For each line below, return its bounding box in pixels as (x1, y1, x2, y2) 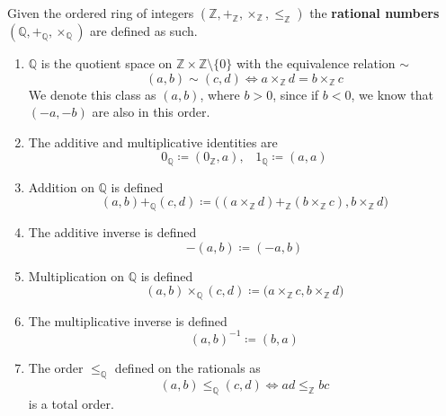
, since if (272, 84, 319, 103)
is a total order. (28, 394, 114, 412)
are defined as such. (90, 22, 198, 40)
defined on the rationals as (114, 358, 261, 376)
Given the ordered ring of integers (7, 4, 194, 22)
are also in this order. (92, 102, 210, 121)
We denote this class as (28, 84, 156, 103)
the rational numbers (309, 4, 440, 22)
